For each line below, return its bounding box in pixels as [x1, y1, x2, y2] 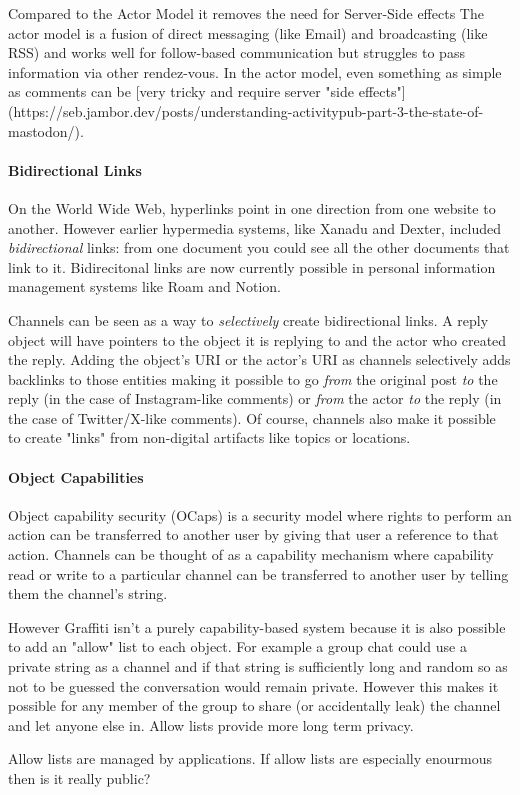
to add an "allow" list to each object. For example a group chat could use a [8, 636, 467, 657]
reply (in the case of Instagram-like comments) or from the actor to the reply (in [8, 388, 502, 409]
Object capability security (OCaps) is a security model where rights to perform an [8, 504, 512, 525]
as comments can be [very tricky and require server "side [8, 81, 355, 102]
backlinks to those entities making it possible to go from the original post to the [8, 368, 498, 389]
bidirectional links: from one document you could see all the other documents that [8, 237, 510, 258]
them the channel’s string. [8, 583, 168, 604]
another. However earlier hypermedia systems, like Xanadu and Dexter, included [8, 217, 501, 238]
